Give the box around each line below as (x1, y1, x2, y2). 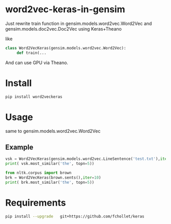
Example (5, 143, 34, 151)
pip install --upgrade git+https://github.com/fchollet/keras (5, 214, 145, 219)
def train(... (16, 50, 47, 55)
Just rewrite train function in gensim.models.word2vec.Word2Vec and (5, 20, 152, 26)
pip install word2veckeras (5, 94, 63, 99)
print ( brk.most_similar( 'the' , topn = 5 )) (5, 180, 95, 185)
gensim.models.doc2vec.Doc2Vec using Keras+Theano (5, 25, 122, 32)
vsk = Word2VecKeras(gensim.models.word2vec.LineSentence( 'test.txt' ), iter (5, 156, 169, 161)
